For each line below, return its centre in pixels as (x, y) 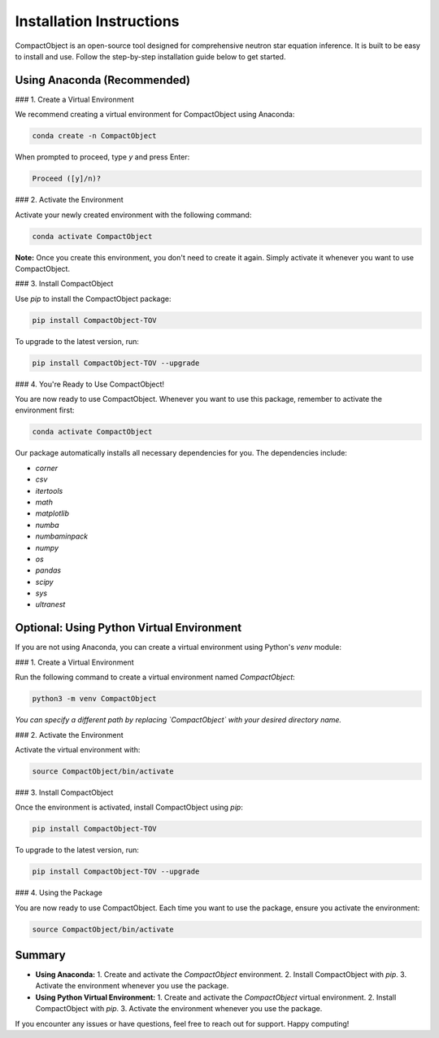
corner (47, 468)
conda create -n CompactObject (95, 136)
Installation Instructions (97, 21)
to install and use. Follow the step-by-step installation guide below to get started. (150, 56)
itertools (49, 491)
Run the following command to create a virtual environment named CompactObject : (155, 677)
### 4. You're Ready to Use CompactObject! (90, 384)
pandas (48, 570)
